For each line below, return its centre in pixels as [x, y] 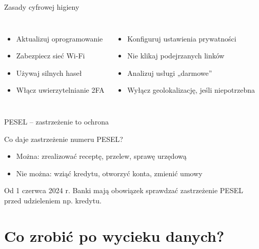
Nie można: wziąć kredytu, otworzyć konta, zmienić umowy [109, 173]
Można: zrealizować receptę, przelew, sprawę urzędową [101, 156]
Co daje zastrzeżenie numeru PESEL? [64, 139]
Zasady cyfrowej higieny [42, 7]
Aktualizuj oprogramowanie [59, 38]
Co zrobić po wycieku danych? [114, 235]
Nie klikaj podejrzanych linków [176, 56]
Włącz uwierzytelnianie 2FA [60, 90]
